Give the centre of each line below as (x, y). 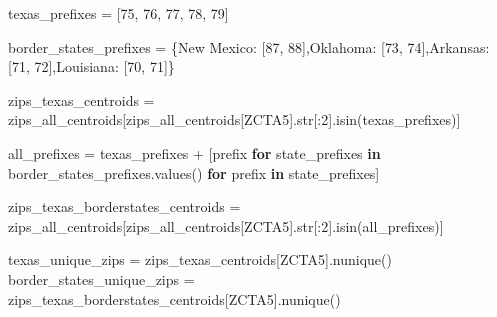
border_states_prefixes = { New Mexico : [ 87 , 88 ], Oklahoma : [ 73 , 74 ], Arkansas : (249, 46)
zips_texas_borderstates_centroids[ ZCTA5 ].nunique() (174, 298)
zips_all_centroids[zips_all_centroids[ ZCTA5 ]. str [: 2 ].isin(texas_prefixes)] (234, 119)
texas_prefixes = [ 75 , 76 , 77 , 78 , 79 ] (118, 13)
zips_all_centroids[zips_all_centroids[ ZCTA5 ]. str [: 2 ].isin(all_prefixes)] (226, 225)
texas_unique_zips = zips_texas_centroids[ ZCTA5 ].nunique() (200, 259)
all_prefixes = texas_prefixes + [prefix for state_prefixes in (194, 152)
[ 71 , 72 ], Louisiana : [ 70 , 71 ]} (91, 66)
